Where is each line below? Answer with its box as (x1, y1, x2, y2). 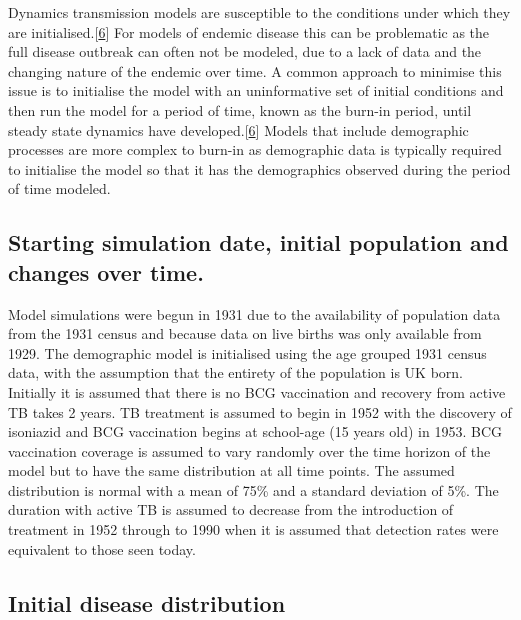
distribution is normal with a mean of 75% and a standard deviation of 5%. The (8, 479, 499, 500)
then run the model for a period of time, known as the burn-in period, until (8, 99, 472, 120)
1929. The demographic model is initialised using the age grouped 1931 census (8, 342, 487, 363)
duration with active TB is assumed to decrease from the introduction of (8, 499, 454, 520)
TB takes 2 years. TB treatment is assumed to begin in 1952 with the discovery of (8, 401, 512, 422)
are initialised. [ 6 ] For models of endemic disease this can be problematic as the (8, 21, 490, 42)
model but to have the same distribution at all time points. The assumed (8, 460, 455, 481)
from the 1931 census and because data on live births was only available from (8, 323, 482, 344)
